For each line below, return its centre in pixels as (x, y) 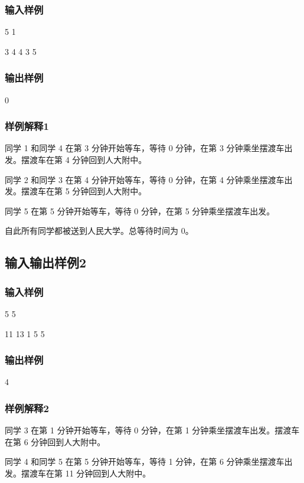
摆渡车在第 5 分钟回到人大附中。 (84, 191)
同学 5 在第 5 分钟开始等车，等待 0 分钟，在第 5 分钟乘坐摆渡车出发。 (140, 211)
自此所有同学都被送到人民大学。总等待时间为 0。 (99, 231)
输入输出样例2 (46, 262)
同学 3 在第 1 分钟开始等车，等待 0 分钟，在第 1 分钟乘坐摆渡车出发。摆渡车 (152, 430)
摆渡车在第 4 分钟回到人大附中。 (84, 160)
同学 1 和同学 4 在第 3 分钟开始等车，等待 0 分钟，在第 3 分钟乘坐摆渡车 (145, 148)
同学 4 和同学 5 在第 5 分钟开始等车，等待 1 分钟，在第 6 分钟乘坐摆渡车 (145, 461)
